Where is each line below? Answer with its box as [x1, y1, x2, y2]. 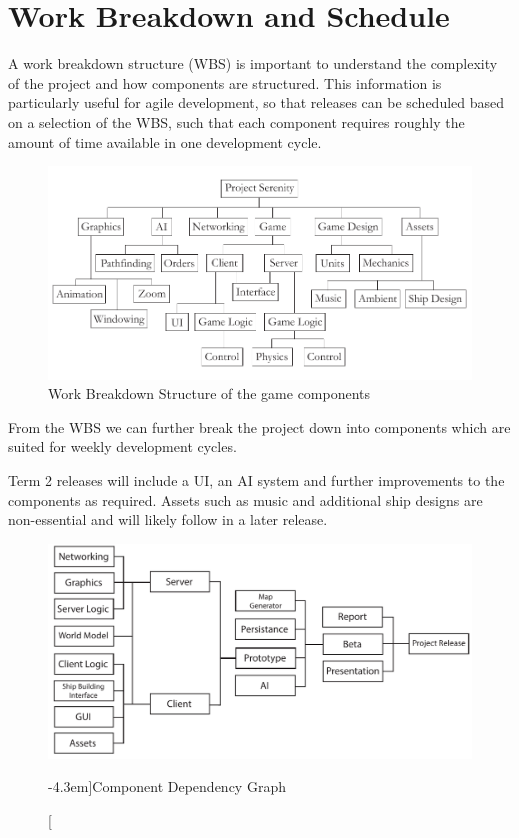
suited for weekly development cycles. [8, 436, 237, 457]
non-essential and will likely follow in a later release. [8, 509, 328, 530]
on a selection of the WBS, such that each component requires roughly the [8, 111, 465, 132]
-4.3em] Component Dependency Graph [48, 776, 286, 797]
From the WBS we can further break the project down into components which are [8, 416, 511, 437]
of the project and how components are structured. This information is [8, 72, 442, 93]
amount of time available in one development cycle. [8, 131, 322, 152]
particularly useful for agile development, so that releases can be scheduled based [8, 92, 505, 113]
